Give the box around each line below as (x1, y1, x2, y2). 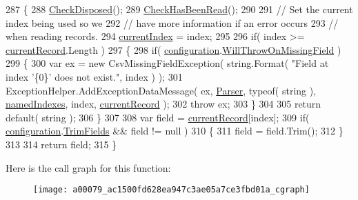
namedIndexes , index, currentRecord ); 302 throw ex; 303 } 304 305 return (6, 97, 321, 111)
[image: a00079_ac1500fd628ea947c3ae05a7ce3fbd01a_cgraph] (33, 185, 310, 195)
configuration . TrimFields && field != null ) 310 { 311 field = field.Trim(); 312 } (6, 123, 344, 138)
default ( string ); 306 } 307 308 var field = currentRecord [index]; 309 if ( (6, 110, 310, 124)
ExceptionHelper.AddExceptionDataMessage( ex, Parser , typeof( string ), (6, 83, 317, 97)
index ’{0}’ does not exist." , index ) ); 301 (6, 69, 183, 83)
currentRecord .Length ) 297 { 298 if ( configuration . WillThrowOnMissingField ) (6, 42, 341, 57)
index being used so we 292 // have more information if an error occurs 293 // (6, 15, 339, 30)
